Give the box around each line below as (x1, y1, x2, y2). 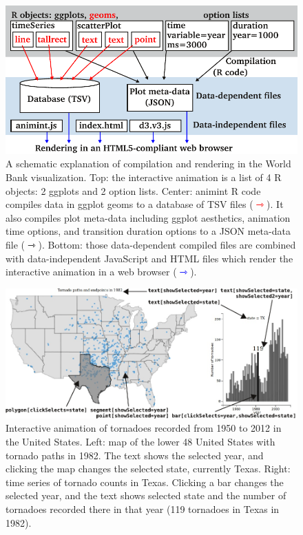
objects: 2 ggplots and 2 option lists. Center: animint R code (6, 183, 261, 198)
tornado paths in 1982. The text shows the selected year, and (6, 448, 264, 462)
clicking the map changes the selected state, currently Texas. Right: (6, 461, 291, 476)
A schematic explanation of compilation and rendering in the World (6, 156, 291, 171)
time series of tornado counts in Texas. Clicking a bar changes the (6, 474, 284, 489)
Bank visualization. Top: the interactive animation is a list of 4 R (6, 170, 282, 185)
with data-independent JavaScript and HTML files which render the (6, 251, 293, 265)
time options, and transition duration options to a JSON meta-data (6, 224, 291, 238)
